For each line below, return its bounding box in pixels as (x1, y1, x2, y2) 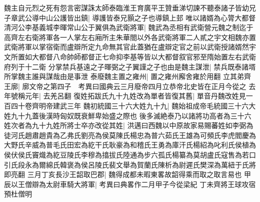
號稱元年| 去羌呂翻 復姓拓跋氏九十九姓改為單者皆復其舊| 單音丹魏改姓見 (10, 90, 246, 101)
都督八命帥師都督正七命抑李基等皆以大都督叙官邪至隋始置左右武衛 (38, 51, 256, 61)
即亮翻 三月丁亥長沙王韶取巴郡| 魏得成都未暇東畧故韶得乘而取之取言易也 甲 (4, 169, 251, 179)
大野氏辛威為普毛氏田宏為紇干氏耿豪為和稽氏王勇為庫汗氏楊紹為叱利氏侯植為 (4, 139, 256, 150)
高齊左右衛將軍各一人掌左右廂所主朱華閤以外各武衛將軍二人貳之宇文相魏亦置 (4, 31, 256, 42)
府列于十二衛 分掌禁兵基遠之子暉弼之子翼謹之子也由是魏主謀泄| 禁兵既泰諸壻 (4, 61, 256, 71)
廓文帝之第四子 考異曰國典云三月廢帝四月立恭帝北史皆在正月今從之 (22, 80, 246, 91)
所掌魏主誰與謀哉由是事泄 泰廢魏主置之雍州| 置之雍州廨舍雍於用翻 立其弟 (4, 71, 244, 81)
